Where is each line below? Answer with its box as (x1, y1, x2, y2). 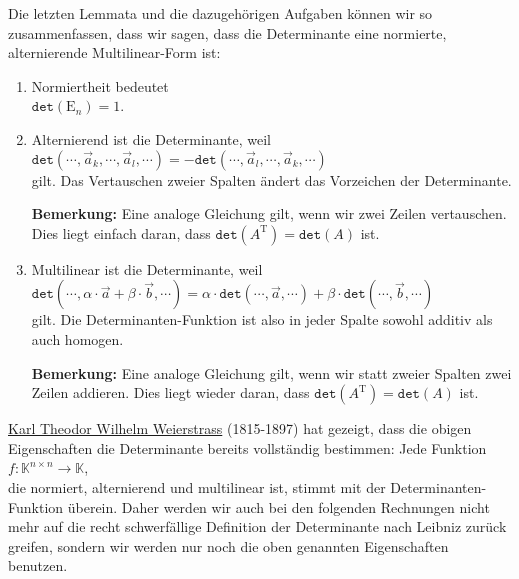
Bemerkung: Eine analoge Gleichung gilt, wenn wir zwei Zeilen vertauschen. (31, 203, 507, 224)
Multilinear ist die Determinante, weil (31, 258, 263, 279)
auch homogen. (31, 328, 124, 349)
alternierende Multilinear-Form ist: (8, 42, 221, 63)
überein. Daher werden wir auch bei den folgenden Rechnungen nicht (67, 496, 490, 517)
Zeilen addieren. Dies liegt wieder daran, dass (31, 382, 310, 403)
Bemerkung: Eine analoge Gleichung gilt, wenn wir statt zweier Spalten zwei (31, 362, 512, 383)
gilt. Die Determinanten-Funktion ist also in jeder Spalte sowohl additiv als (31, 309, 493, 330)
